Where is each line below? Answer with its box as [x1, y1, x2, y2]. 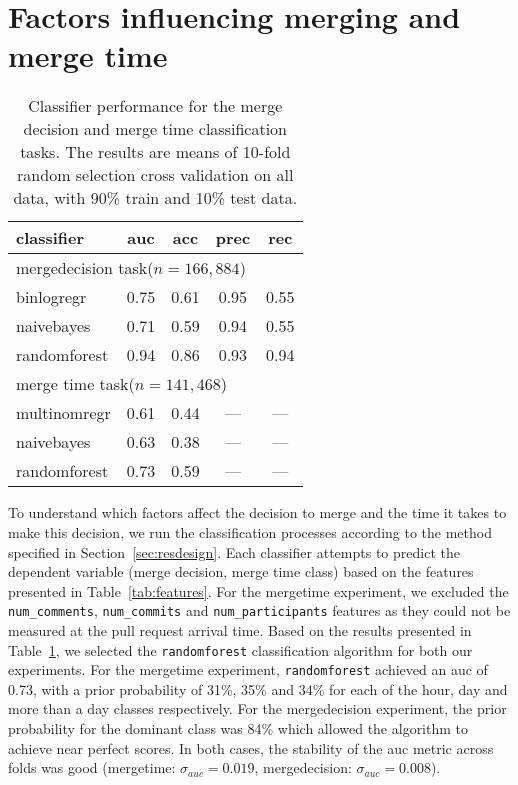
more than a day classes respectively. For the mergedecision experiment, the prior [8, 698, 507, 719]
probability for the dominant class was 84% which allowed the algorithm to [8, 718, 469, 739]
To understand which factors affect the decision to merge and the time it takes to [8, 502, 507, 523]
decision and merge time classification [23, 117, 287, 141]
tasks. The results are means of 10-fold [20, 140, 291, 164]
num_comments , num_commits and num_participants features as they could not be [8, 600, 511, 621]
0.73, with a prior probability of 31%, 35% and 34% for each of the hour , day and [8, 678, 508, 699]
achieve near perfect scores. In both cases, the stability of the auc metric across [8, 737, 494, 758]
